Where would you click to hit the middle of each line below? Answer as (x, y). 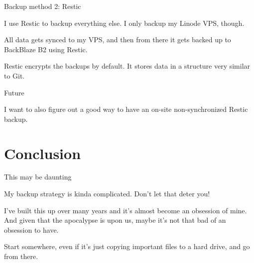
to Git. (14, 75)
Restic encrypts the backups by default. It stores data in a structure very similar (127, 66)
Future (14, 92)
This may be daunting (38, 177)
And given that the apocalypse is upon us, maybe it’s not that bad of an (115, 220)
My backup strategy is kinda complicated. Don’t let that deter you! (107, 194)
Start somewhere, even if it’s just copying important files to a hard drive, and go (127, 246)
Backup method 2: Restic (43, 6)
